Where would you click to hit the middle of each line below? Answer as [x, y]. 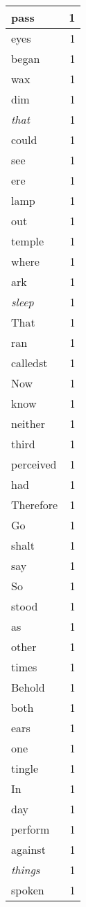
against [28, 849]
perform [31, 829]
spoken [28, 890]
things [26, 870]
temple [28, 241]
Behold [28, 687]
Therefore [35, 505]
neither [28, 423]
